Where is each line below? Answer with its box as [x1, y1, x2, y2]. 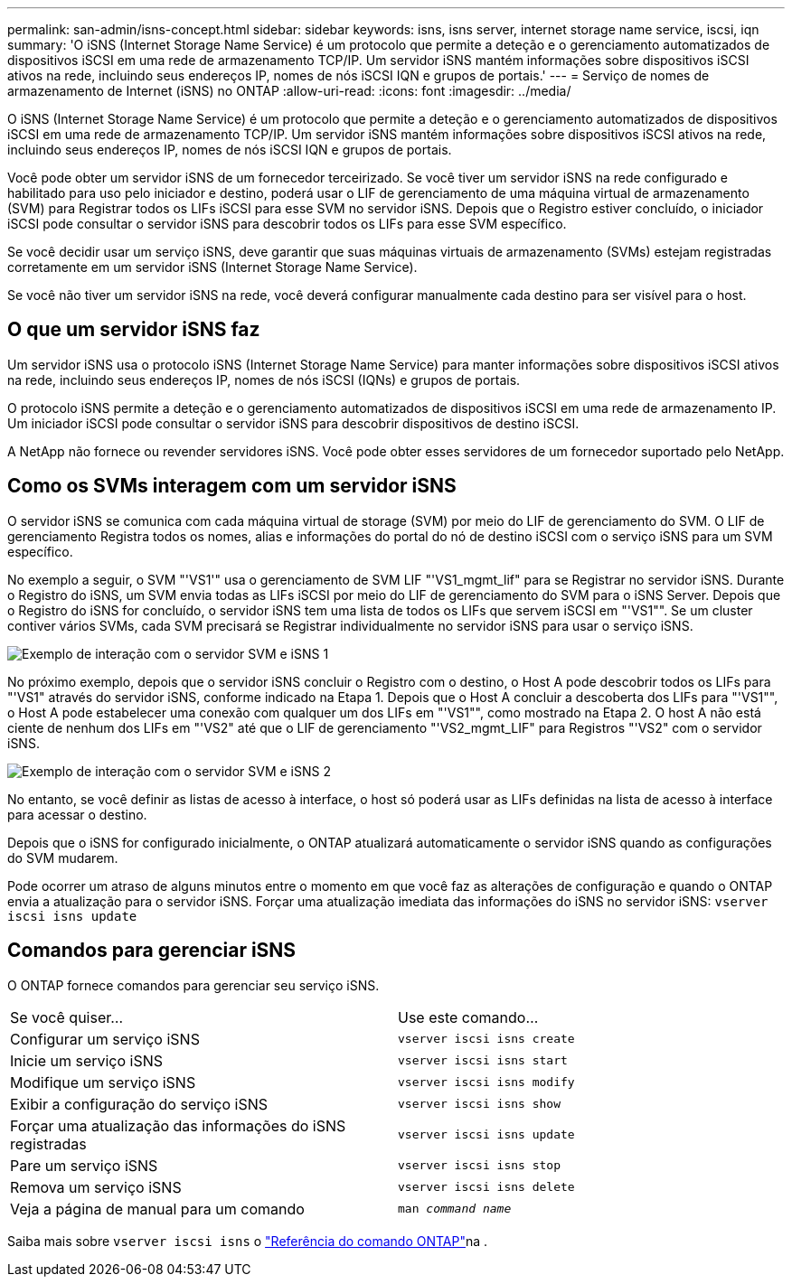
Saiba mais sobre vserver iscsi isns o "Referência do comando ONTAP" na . [7, 1232, 488, 1249]
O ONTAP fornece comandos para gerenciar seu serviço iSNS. [7, 977, 380, 993]
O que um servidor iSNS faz [7, 318, 260, 342]
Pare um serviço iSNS [10, 1156, 158, 1175]
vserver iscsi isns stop [398, 1158, 561, 1173]
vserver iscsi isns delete [398, 1180, 575, 1195]
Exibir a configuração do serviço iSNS [10, 1094, 269, 1113]
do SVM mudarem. [7, 849, 118, 866]
